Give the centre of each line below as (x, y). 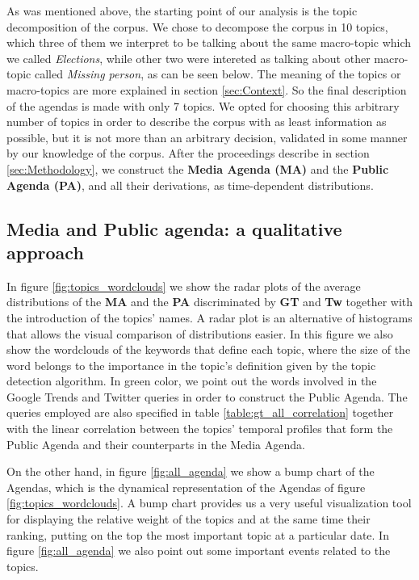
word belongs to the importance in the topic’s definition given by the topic (191, 365)
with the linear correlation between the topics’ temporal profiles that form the (200, 429)
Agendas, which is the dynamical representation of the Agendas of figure (186, 487)
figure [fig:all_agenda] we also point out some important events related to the (199, 551)
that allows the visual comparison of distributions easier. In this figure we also (200, 333)
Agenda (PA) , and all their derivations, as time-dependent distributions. (190, 185)
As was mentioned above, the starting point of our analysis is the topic (182, 11)
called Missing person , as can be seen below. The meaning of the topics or (218, 74)
